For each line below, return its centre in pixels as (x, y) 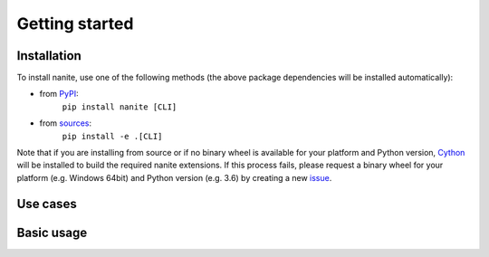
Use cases (47, 204)
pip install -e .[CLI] (112, 136)
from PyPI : (59, 94)
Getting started (75, 24)
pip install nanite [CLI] (120, 107)
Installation (49, 56)
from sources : (66, 123)
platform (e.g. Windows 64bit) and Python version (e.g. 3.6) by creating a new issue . (174, 177)
